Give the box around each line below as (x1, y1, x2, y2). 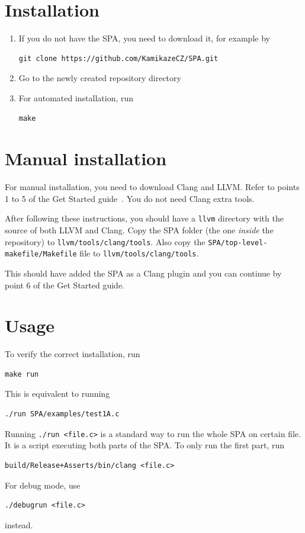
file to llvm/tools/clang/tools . (79, 247, 199, 259)
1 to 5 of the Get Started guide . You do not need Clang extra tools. (5, 192, 255, 204)
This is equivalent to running (5, 387, 110, 400)
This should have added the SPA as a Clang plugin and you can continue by (5, 266, 282, 279)
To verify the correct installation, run (5, 348, 140, 360)
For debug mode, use (5, 479, 81, 491)
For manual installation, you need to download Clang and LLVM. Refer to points (5, 181, 300, 193)
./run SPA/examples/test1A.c (5, 410, 120, 419)
